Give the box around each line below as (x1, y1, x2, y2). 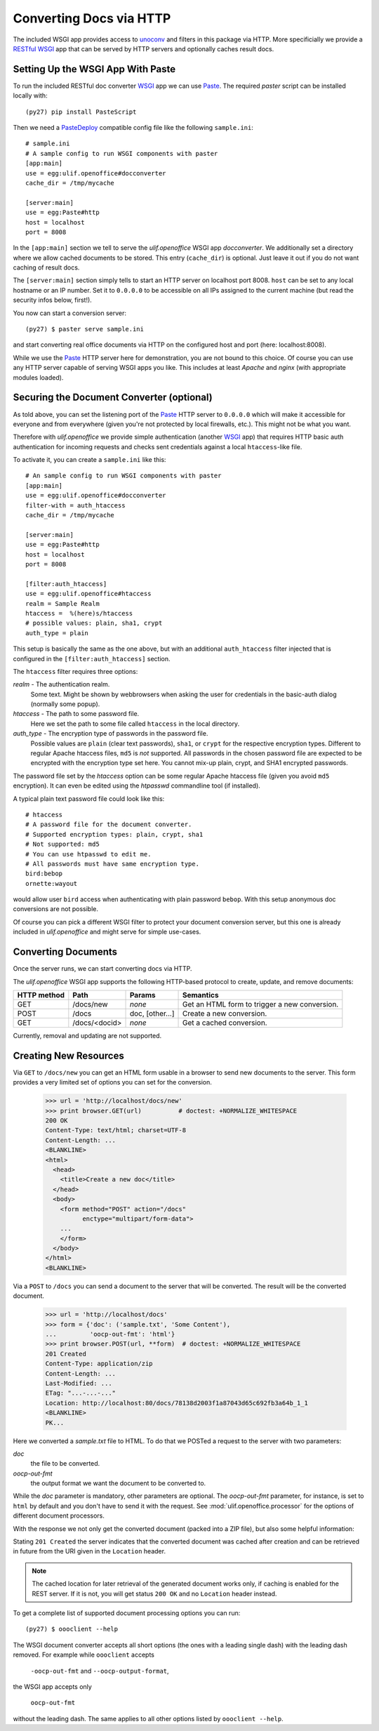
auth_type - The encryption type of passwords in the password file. (13, 729, 208, 738)
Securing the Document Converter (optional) (13, 392, 213, 404)
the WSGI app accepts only (13, 1682, 93, 1691)
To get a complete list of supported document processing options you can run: (13, 1608, 241, 1617)
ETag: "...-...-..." (45, 1389, 116, 1397)
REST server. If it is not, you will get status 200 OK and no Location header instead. (32, 1589, 277, 1598)
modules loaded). (13, 373, 64, 382)
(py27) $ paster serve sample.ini (25, 325, 144, 333)
